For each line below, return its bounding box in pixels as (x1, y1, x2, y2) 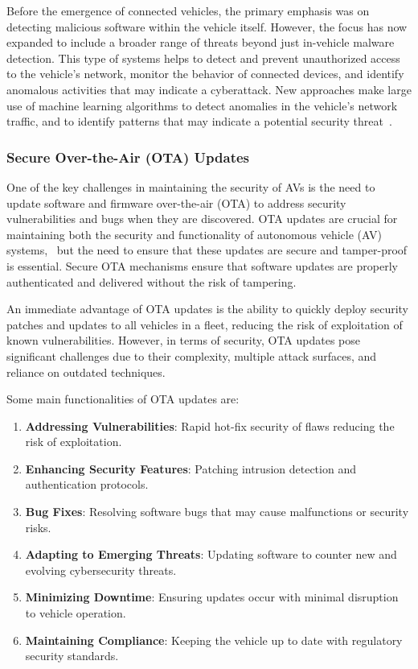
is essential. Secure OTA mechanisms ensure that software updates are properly (6, 257, 398, 274)
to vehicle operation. (25, 605, 126, 622)
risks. (25, 518, 51, 535)
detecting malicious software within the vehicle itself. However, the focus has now (6, 18, 408, 35)
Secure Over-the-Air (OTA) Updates (6, 147, 249, 167)
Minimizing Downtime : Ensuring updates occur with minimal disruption (25, 588, 399, 605)
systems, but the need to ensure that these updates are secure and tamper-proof (6, 242, 408, 258)
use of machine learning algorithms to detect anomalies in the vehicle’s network (6, 97, 398, 114)
